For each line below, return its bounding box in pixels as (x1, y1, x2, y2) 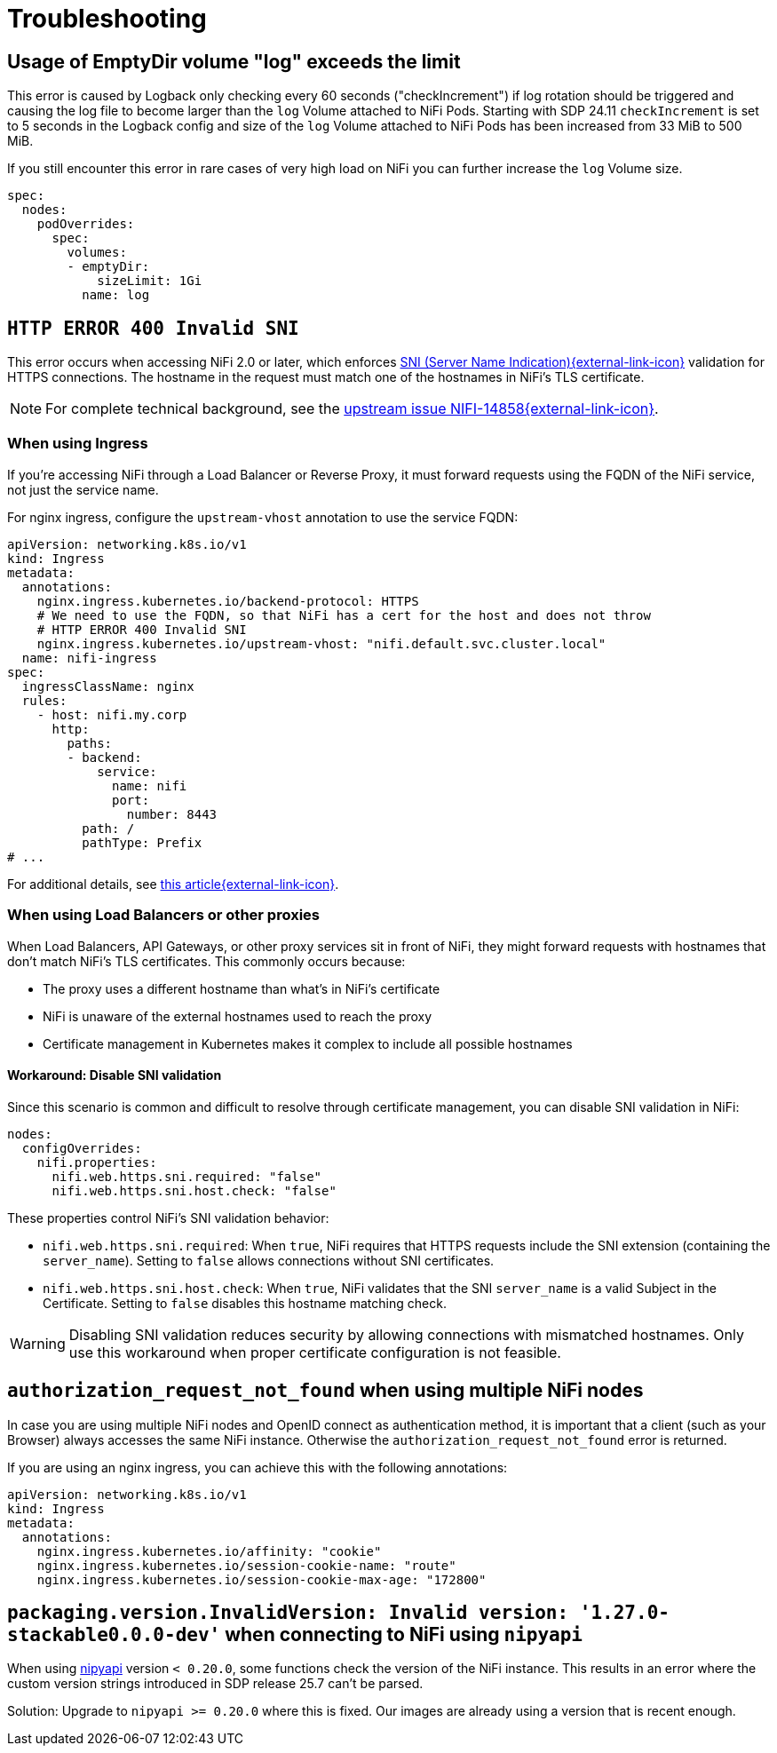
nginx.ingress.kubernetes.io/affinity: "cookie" (36, 1543, 382, 1559)
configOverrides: (21, 1140, 142, 1155)
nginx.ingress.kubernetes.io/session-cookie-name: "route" (36, 1558, 456, 1573)
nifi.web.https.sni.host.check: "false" (52, 1183, 337, 1198)
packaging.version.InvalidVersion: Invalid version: (7, 1602, 569, 1623)
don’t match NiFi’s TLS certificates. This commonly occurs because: (7, 953, 406, 969)
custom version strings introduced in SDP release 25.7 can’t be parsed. (7, 1676, 424, 1692)
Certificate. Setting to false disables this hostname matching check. (43, 1295, 447, 1311)
